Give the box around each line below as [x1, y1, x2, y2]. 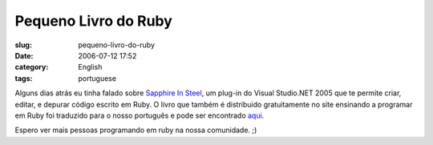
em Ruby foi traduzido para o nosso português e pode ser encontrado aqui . [14, 111, 265, 120]
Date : [14, 50, 34, 60]
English [78, 62, 103, 72]
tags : [14, 73, 33, 83]
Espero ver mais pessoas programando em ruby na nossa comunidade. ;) [14, 125, 257, 135]
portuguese [78, 73, 116, 83]
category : [14, 62, 49, 72]
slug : [14, 40, 32, 50]
